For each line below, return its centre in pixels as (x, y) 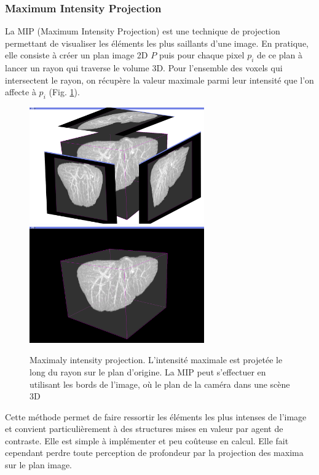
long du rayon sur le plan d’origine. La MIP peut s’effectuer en (148, 371)
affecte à (21, 92)
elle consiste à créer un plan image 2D (77, 55)
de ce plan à (280, 55)
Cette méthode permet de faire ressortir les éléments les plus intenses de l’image (156, 416)
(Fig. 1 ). (64, 92)
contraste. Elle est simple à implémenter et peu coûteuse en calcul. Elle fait (147, 440)
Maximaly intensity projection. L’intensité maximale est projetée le (156, 360)
